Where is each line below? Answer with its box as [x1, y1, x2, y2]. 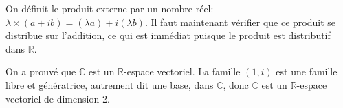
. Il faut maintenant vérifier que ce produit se [144, 14, 336, 29]
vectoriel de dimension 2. [5, 91, 110, 105]
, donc [223, 77, 249, 92]
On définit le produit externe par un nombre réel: [5, 1, 214, 15]
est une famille [276, 64, 338, 79]
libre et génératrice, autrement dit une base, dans [5, 77, 214, 92]
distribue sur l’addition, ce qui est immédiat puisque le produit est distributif [5, 28, 331, 42]
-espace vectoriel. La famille [124, 64, 241, 79]
